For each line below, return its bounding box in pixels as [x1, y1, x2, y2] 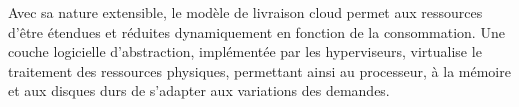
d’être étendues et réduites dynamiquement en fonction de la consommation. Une [8, 21, 505, 42]
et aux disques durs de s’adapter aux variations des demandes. [8, 80, 390, 101]
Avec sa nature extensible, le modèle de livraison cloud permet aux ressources [8, 2, 483, 22]
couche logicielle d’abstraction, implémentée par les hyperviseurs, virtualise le [8, 41, 482, 62]
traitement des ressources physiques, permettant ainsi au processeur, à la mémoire [8, 60, 511, 81]
